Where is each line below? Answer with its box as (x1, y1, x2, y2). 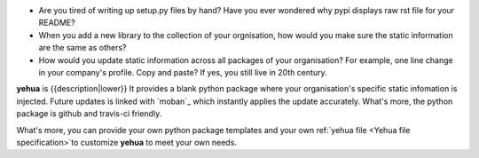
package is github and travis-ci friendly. (16, 108, 162, 119)
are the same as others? (38, 43, 127, 53)
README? (38, 18, 75, 28)
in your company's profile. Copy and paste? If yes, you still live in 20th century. (38, 67, 327, 77)
